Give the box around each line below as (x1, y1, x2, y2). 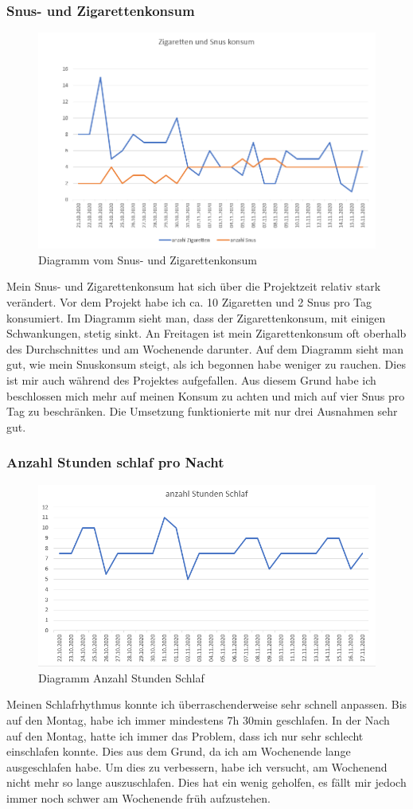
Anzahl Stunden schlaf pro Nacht (6, 452, 224, 472)
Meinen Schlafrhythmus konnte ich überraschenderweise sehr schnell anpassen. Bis (6, 696, 407, 713)
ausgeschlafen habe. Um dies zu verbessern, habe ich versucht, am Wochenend (6, 758, 388, 775)
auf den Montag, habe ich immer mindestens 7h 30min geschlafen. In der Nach (6, 712, 390, 728)
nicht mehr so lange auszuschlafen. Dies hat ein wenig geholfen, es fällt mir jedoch (6, 774, 407, 791)
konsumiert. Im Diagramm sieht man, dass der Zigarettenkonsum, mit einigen (6, 309, 386, 326)
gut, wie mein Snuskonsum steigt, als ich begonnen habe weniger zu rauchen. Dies (6, 356, 406, 373)
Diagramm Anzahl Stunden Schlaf (38, 669, 205, 686)
